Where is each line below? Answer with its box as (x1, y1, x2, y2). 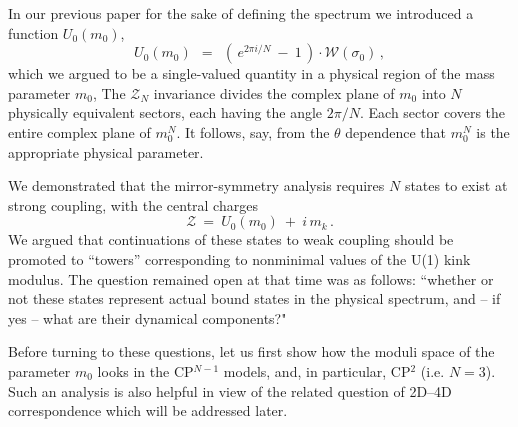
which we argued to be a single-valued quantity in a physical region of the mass (8, 63, 495, 84)
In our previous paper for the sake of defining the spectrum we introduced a (8, 3, 474, 23)
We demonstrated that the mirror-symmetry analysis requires (8, 175, 385, 196)
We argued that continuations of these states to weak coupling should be (8, 229, 454, 250)
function (8, 22, 59, 43)
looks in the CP (97, 360, 194, 381)
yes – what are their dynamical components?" (8, 307, 287, 328)
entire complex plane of (8, 121, 151, 142)
